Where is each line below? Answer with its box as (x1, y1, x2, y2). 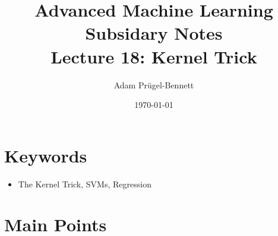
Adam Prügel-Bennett (113, 78, 194, 91)
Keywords (4, 143, 87, 167)
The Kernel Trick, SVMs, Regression (18, 177, 151, 190)
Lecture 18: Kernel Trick (50, 44, 257, 68)
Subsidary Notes (85, 21, 223, 45)
